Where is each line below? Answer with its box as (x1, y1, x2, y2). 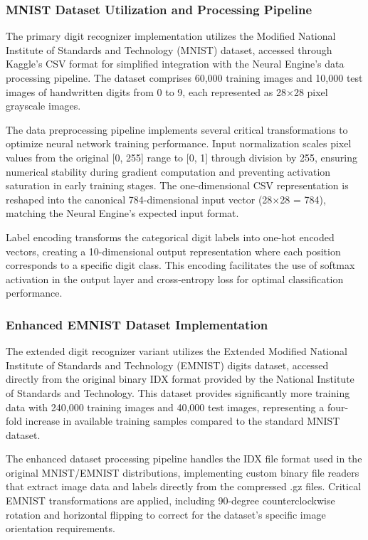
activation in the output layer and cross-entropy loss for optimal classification (6, 271, 344, 286)
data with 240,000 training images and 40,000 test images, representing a (6, 399, 325, 414)
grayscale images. (6, 98, 81, 113)
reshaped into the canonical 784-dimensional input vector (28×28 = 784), (6, 191, 326, 206)
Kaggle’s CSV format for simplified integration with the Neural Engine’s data (6, 56, 345, 71)
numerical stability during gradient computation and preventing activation (6, 164, 331, 179)
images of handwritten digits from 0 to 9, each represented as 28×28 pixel (6, 84, 328, 99)
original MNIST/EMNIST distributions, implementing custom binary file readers (6, 465, 359, 480)
